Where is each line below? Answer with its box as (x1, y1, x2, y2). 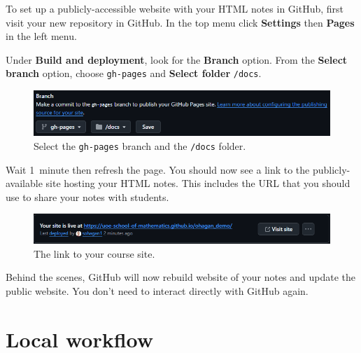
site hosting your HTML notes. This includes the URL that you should (45, 176, 351, 191)
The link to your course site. (34, 246, 155, 261)
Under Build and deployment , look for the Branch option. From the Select (6, 52, 348, 67)
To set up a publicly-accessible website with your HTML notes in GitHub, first (6, 1, 344, 15)
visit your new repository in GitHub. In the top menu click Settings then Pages (6, 15, 355, 29)
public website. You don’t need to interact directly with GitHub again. (6, 284, 309, 298)
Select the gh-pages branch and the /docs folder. (34, 138, 246, 153)
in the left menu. (6, 29, 77, 43)
